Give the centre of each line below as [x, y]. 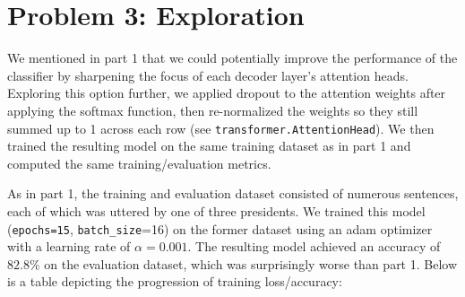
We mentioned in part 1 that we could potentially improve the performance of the [232, 58]
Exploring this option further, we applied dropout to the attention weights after [227, 93]
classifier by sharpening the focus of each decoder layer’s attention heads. [208, 75]
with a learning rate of [69, 246]
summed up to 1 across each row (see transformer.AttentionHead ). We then [221, 128]
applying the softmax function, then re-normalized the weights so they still [213, 110]
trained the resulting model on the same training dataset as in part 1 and [209, 146]
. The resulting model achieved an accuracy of [314, 246]
